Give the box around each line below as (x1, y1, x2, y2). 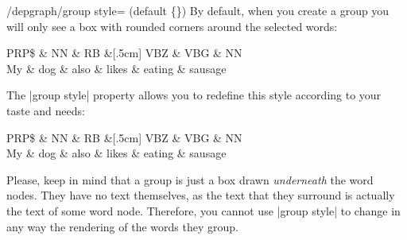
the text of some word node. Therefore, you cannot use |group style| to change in (6, 202, 401, 219)
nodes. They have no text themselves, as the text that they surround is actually (6, 187, 395, 203)
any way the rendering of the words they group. (6, 218, 238, 234)
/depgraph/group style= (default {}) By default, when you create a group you (6, 2, 390, 18)
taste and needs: (6, 102, 85, 118)
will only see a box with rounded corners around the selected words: (6, 17, 338, 34)
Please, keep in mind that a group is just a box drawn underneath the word (6, 171, 374, 188)
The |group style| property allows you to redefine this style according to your (6, 87, 382, 103)
